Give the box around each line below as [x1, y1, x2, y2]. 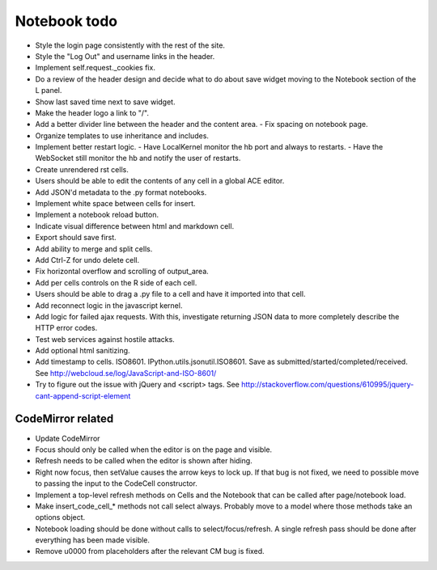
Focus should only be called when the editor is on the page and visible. [35, 445, 273, 454]
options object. [35, 513, 86, 522]
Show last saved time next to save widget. [35, 97, 176, 107]
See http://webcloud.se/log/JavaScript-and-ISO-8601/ [35, 368, 217, 378]
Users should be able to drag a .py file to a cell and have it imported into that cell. [35, 289, 306, 299]
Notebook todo [15, 12, 118, 30]
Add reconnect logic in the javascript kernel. [35, 300, 183, 310]
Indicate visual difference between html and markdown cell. [35, 221, 235, 230]
